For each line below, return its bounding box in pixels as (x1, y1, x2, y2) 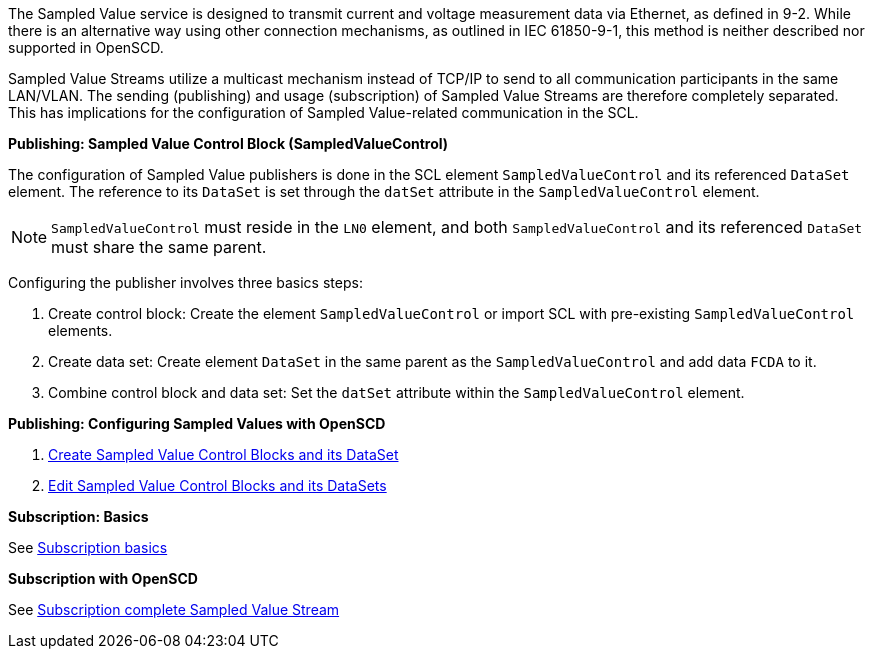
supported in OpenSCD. (8, 39, 164, 56)
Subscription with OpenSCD (8, 570, 198, 587)
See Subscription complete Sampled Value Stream (8, 601, 340, 618)
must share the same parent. (51, 237, 267, 257)
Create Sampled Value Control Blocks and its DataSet (48, 446, 399, 463)
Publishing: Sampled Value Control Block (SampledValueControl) (8, 135, 449, 152)
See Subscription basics (8, 539, 168, 556)
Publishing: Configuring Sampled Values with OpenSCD (8, 415, 386, 432)
